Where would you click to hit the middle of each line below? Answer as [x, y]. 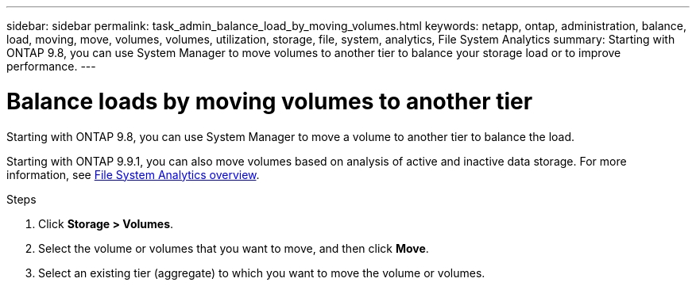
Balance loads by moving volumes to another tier [270, 101]
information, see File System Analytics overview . [133, 174]
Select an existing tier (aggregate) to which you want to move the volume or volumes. [262, 273]
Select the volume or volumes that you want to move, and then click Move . [234, 248]
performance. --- [51, 66]
